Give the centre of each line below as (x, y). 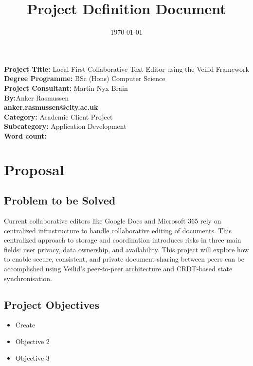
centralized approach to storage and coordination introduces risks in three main (123, 240)
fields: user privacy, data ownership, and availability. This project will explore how (126, 249)
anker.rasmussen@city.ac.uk (51, 107)
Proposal (34, 169)
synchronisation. (28, 278)
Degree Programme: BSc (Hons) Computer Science (85, 78)
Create (25, 325)
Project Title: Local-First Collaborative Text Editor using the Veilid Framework (126, 69)
